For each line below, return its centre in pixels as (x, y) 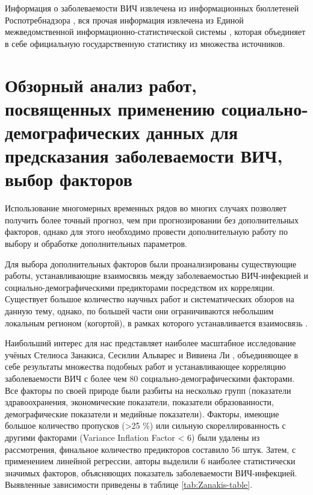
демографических (73, 132)
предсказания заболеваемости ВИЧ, (144, 156)
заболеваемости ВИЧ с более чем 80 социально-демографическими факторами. (150, 378)
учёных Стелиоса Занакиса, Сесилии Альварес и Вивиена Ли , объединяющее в (152, 354)
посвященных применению (110, 108)
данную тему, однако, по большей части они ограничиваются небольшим (139, 311)
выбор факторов (69, 179)
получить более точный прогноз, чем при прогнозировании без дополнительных (152, 219)
